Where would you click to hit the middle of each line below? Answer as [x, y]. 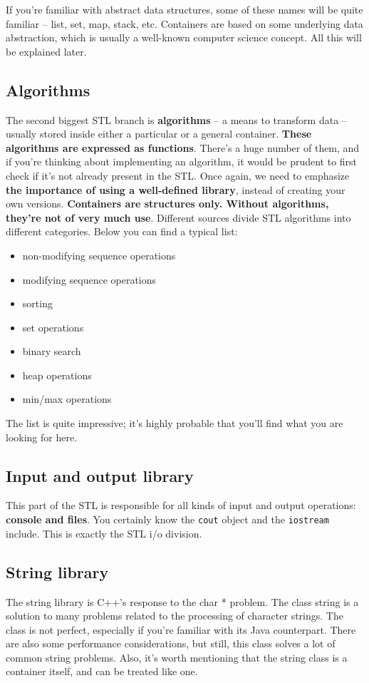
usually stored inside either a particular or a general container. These [159, 134]
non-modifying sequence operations [99, 255]
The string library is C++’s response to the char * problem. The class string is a [182, 601]
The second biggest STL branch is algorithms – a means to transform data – [176, 119]
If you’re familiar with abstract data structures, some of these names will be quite [184, 9]
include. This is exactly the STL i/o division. [104, 533]
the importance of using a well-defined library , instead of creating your [176, 189]
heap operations [57, 375]
